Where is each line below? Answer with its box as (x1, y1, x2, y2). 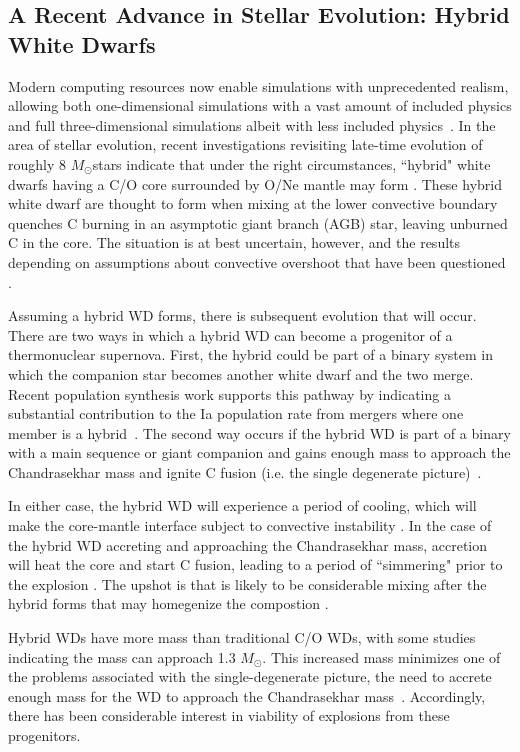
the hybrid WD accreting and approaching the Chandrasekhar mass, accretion (8, 534, 488, 555)
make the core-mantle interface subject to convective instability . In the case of (8, 515, 492, 536)
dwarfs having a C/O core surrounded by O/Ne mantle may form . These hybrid (8, 173, 502, 194)
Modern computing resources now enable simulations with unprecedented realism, (8, 75, 509, 96)
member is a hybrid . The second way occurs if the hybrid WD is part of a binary (8, 422, 511, 443)
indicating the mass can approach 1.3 (8, 646, 236, 667)
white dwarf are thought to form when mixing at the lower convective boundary (8, 193, 498, 214)
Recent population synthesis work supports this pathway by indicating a (8, 383, 451, 404)
